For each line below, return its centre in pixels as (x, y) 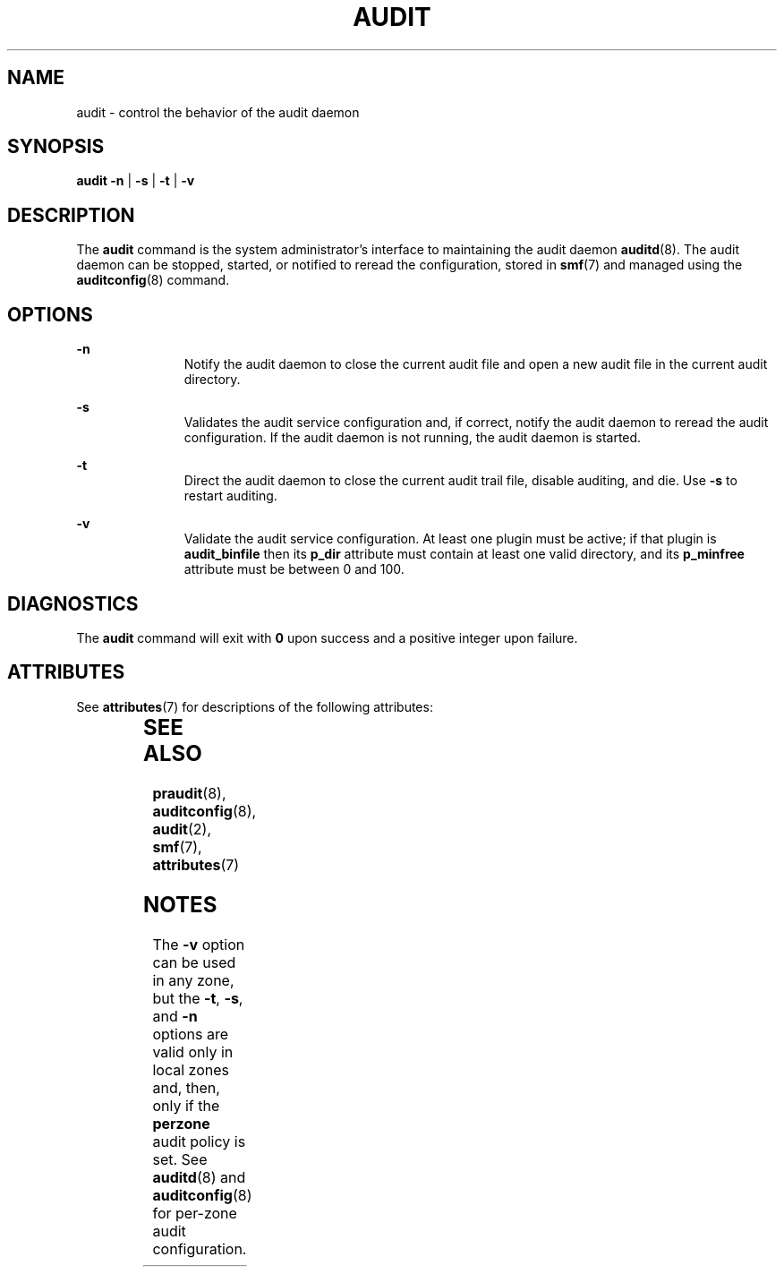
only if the (186, 1105)
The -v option (199, 944)
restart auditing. (230, 496)
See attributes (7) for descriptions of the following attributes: (255, 706)
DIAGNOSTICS (73, 603)
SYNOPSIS (56, 147)
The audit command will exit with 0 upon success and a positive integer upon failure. (327, 637)
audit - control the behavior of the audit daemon (218, 112)
